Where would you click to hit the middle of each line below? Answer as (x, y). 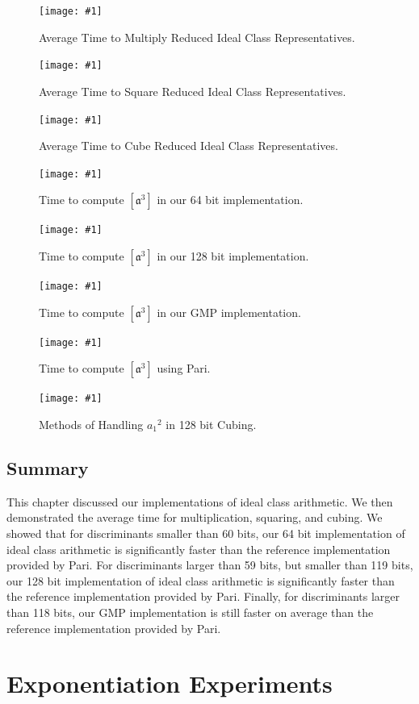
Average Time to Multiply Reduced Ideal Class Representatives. (197, 37)
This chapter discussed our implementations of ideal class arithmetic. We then (200, 501)
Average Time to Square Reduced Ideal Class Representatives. (193, 91)
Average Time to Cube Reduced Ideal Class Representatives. (189, 146)
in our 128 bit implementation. (233, 256)
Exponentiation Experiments (170, 683)
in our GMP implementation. (229, 312)
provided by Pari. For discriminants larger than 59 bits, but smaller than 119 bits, (210, 565)
